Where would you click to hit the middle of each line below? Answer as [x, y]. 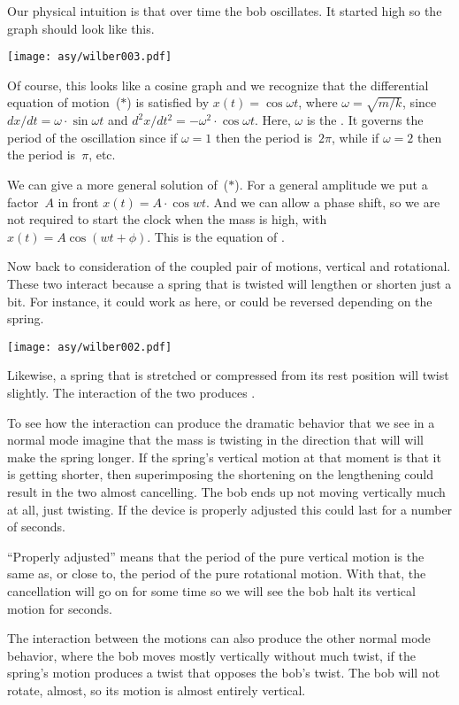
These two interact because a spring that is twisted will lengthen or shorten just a [229, 283]
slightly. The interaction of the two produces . [131, 392]
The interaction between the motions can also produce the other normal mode [219, 638]
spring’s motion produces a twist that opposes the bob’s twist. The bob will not [224, 673]
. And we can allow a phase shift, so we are [323, 201]
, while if [356, 137]
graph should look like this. [81, 28]
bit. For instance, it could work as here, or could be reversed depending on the [220, 301]
